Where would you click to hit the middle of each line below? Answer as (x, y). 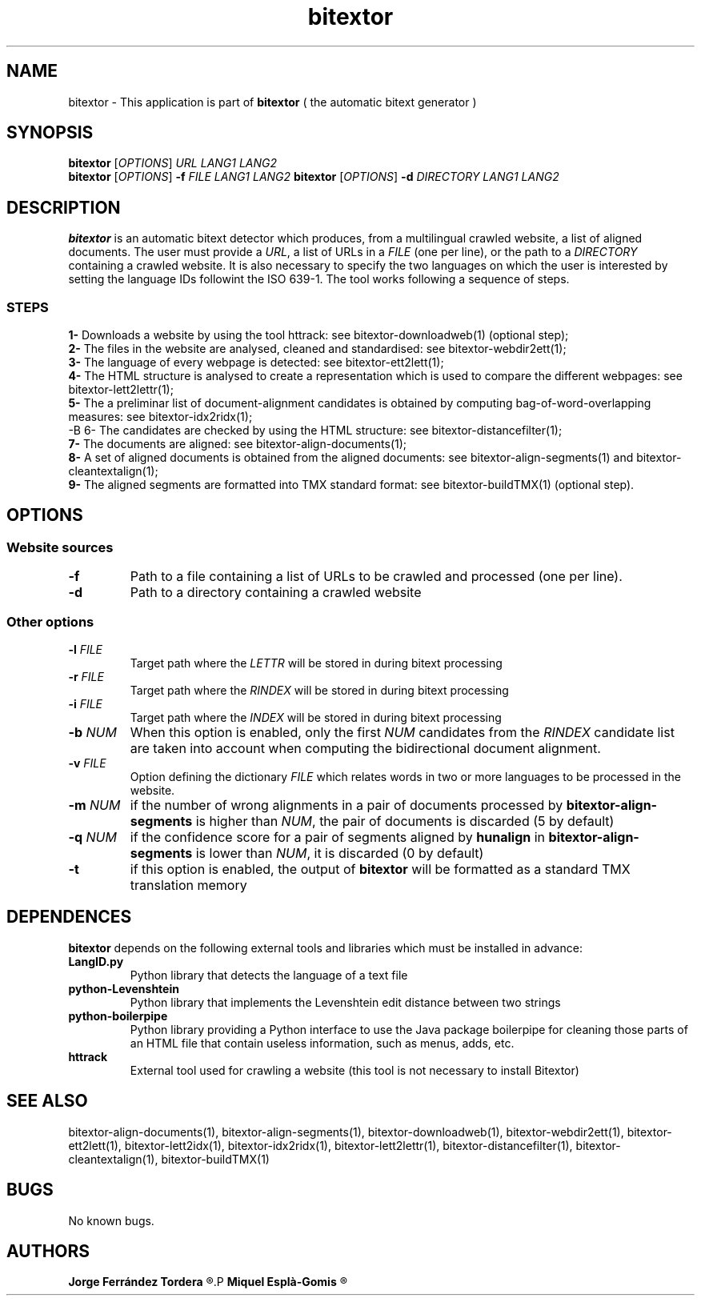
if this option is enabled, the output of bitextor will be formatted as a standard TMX (380, 869)
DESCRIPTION (64, 207)
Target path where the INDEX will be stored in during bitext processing (316, 717)
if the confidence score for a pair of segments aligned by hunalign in (338, 837)
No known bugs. (111, 1220)
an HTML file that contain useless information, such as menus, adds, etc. (322, 1043)
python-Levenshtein (124, 988)
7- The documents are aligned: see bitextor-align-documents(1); (238, 444)
